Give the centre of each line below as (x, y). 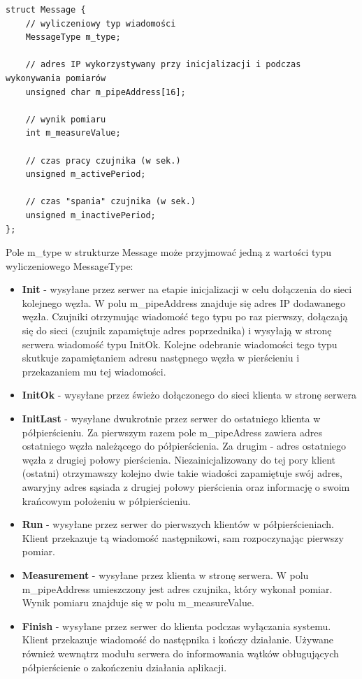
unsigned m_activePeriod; (86, 174)
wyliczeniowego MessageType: (70, 265)
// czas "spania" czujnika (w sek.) (111, 202)
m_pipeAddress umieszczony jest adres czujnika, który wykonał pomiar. (177, 588)
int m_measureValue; (73, 133)
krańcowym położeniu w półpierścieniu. (106, 500)
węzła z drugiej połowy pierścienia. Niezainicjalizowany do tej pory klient (179, 459)
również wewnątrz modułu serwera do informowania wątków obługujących (180, 653)
